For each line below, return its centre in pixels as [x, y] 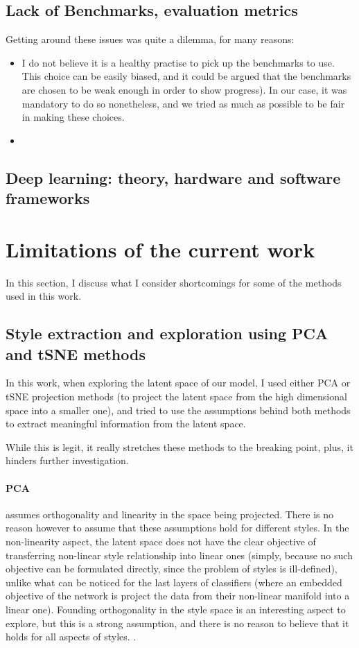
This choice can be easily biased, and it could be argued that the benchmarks [186, 76]
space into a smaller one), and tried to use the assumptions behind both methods [178, 410]
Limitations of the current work [160, 249]
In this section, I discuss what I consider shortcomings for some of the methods [174, 282]
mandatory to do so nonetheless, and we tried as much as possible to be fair [183, 103]
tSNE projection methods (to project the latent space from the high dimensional [176, 397]
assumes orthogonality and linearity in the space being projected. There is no [170, 514]
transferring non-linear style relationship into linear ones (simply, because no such [179, 555]
